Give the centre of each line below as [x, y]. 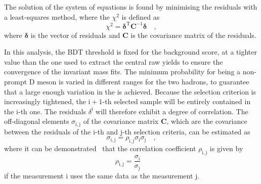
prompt [16, 82]
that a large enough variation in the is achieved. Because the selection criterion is [130, 91]
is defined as [141, 16]
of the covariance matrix [121, 121]
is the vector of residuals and [75, 35]
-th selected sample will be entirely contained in [177, 101]
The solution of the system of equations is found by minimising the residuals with [131, 7]
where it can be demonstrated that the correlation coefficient [100, 148]
